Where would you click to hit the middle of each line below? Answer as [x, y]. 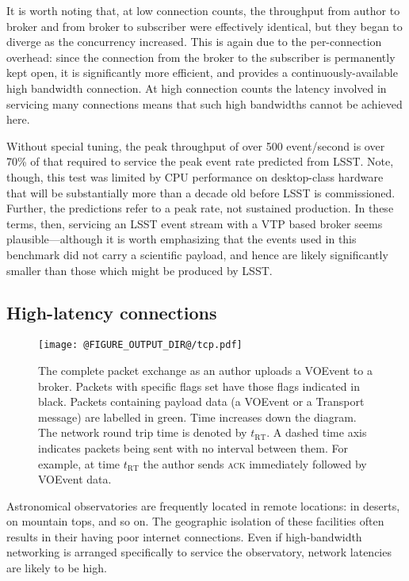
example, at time [79, 463]
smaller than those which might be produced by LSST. [140, 270]
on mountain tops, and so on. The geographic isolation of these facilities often [195, 521]
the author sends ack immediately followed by [255, 463]
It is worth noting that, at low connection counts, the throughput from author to [203, 10]
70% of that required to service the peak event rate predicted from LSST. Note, [200, 161]
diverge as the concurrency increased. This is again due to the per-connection [194, 42]
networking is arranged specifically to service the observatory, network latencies [199, 552]
